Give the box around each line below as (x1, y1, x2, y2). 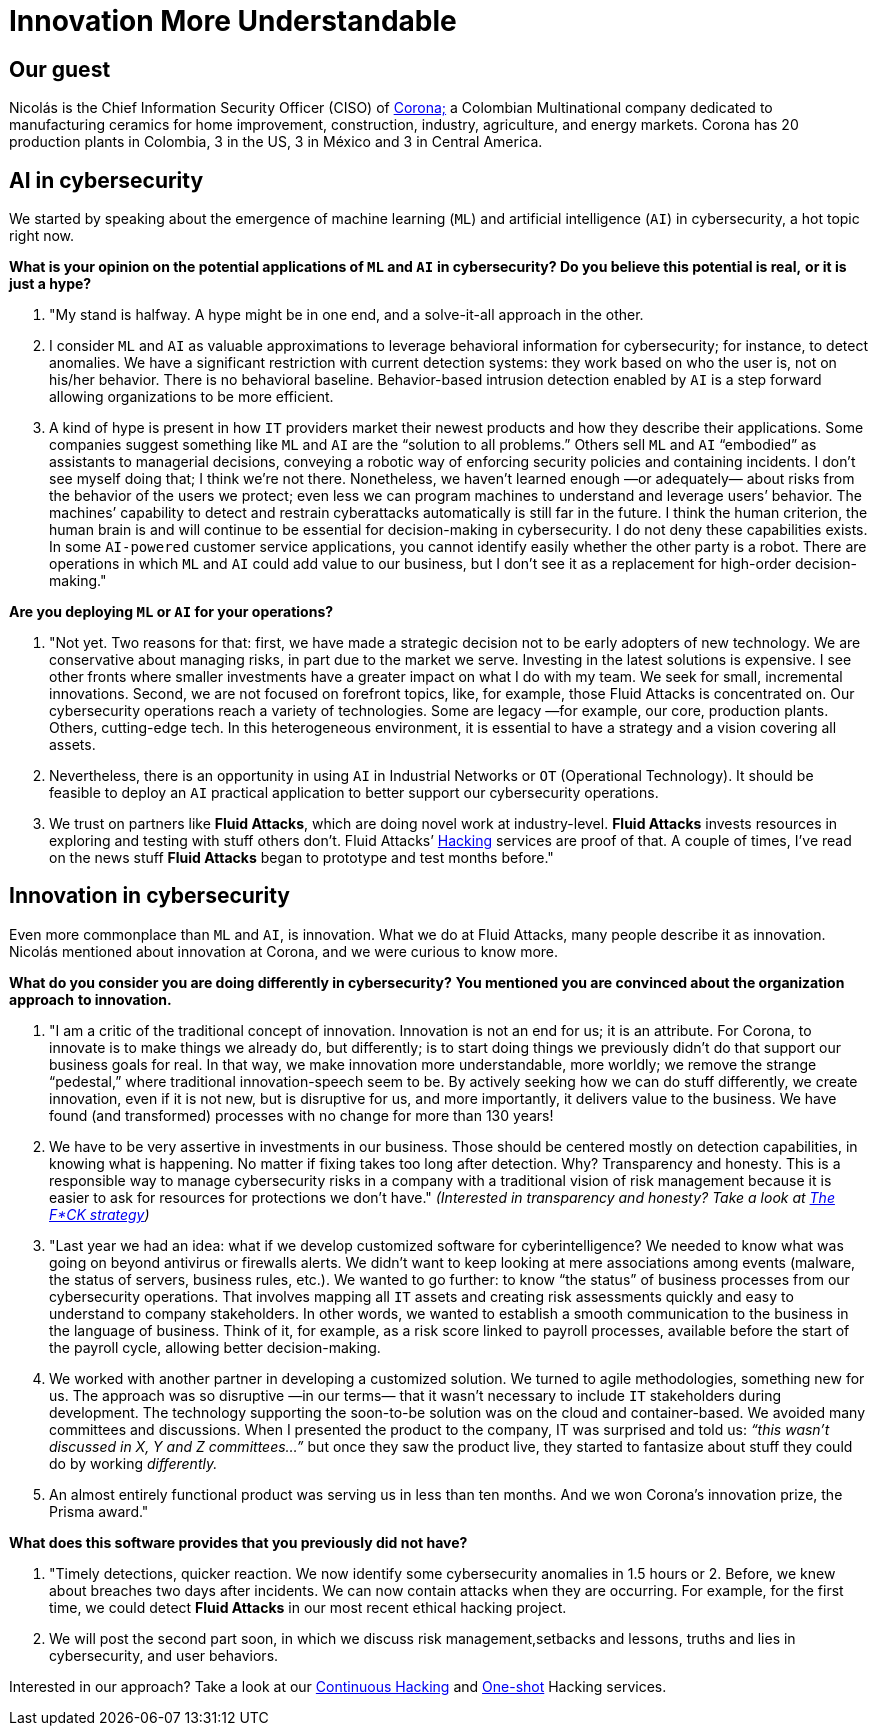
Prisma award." (49, 1502, 149, 1520)
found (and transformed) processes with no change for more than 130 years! (49, 1106, 554, 1124)
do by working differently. (49, 1454, 218, 1472)
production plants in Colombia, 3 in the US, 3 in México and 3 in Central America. (9, 133, 543, 151)
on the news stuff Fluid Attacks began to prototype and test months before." (49, 849, 554, 867)
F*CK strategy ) (49, 1205, 150, 1223)
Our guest (9, 56, 111, 82)
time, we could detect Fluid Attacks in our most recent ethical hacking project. (49, 1598, 567, 1616)
